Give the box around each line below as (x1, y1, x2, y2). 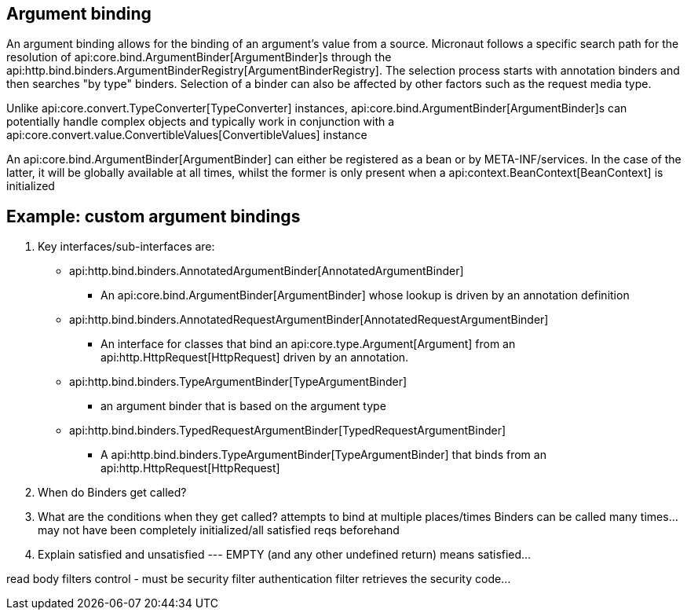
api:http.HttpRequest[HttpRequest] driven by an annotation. (100, 350, 409, 365)
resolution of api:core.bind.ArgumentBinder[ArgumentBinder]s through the (6, 50, 392, 64)
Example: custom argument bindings (6, 206, 301, 226)
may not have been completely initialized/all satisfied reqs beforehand (38, 523, 400, 537)
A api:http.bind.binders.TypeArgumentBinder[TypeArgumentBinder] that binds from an (100, 448, 546, 462)
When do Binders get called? (38, 486, 187, 500)
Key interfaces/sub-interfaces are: (38, 240, 215, 254)
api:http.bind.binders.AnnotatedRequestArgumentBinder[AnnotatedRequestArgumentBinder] (69, 313, 549, 327)
